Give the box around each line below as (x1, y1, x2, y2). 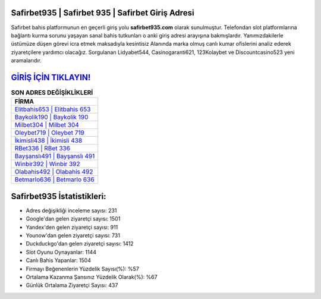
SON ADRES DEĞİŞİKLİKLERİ (11, 89, 93, 97)
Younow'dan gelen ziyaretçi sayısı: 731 (26, 232, 120, 239)
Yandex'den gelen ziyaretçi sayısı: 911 (26, 224, 118, 231)
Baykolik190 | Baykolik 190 (14, 113, 89, 121)
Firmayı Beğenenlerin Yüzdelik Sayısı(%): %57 (26, 265, 140, 272)
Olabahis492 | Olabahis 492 (14, 168, 93, 176)
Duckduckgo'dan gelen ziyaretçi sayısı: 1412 (26, 240, 134, 247)
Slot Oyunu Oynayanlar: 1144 (26, 248, 97, 256)
